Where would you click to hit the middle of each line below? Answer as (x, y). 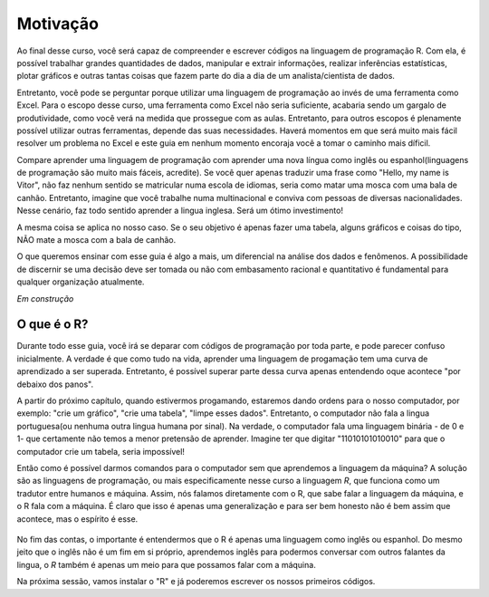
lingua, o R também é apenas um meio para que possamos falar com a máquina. (166, 564)
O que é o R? (53, 325)
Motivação (58, 24)
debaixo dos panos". (55, 384)
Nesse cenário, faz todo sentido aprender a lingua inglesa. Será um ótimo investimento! (180, 211)
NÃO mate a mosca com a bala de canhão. (96, 240)
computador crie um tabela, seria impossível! (101, 451)
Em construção (45, 298)
